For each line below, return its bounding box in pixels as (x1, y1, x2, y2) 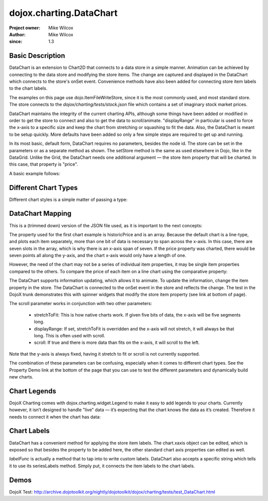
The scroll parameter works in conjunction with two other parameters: (9, 301, 152, 307)
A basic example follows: (9, 170, 61, 176)
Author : (9, 31, 26, 37)
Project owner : (9, 25, 41, 31)
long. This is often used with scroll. (34, 332, 105, 338)
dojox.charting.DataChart (9, 7, 118, 18)
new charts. (9, 374, 34, 379)
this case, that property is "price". (9, 161, 78, 167)
